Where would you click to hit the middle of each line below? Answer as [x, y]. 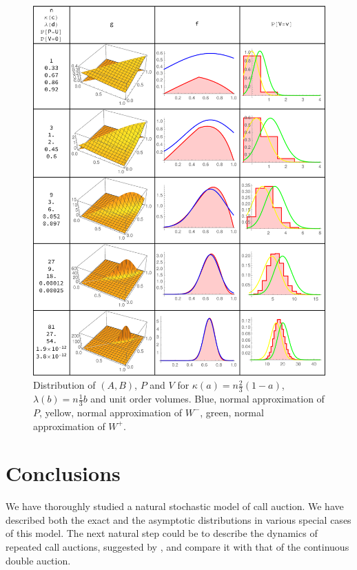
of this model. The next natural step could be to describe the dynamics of [162, 533]
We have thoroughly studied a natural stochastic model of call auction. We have [175, 506]
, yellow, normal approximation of [111, 412]
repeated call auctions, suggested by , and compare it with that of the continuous [177, 547]
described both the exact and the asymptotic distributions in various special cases [178, 519]
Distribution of [64, 385]
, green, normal [232, 412]
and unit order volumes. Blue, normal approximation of [207, 399]
